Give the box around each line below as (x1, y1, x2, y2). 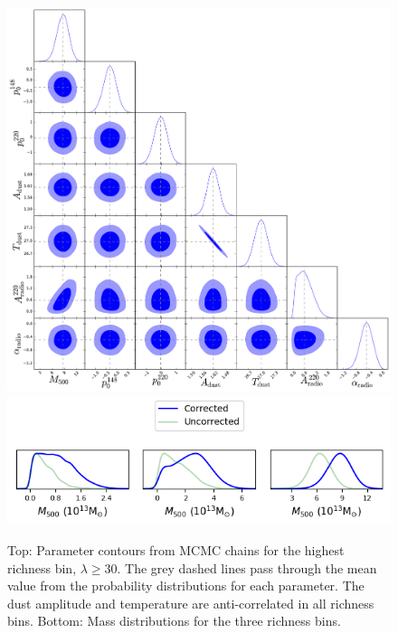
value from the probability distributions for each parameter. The (7, 576, 365, 595)
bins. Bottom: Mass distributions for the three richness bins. (7, 611, 341, 630)
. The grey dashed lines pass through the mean (117, 558, 377, 577)
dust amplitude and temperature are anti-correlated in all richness (7, 593, 374, 612)
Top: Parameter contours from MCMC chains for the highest (7, 540, 345, 559)
